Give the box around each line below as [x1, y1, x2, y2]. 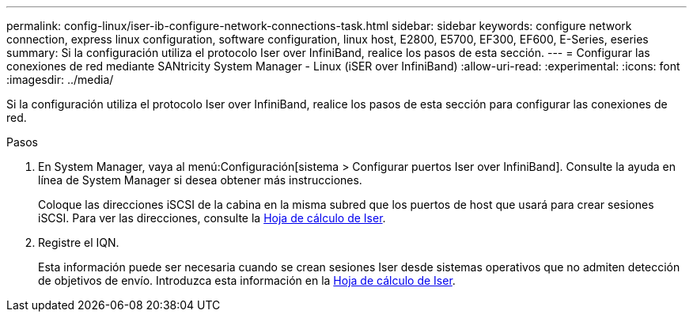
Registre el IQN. [38, 236, 119, 249]
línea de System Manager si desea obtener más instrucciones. [38, 173, 362, 187]
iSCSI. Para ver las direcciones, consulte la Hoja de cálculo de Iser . [38, 211, 386, 225]
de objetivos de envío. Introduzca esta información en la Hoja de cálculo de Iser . [38, 274, 456, 287]
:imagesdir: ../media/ [6, 73, 114, 86]
